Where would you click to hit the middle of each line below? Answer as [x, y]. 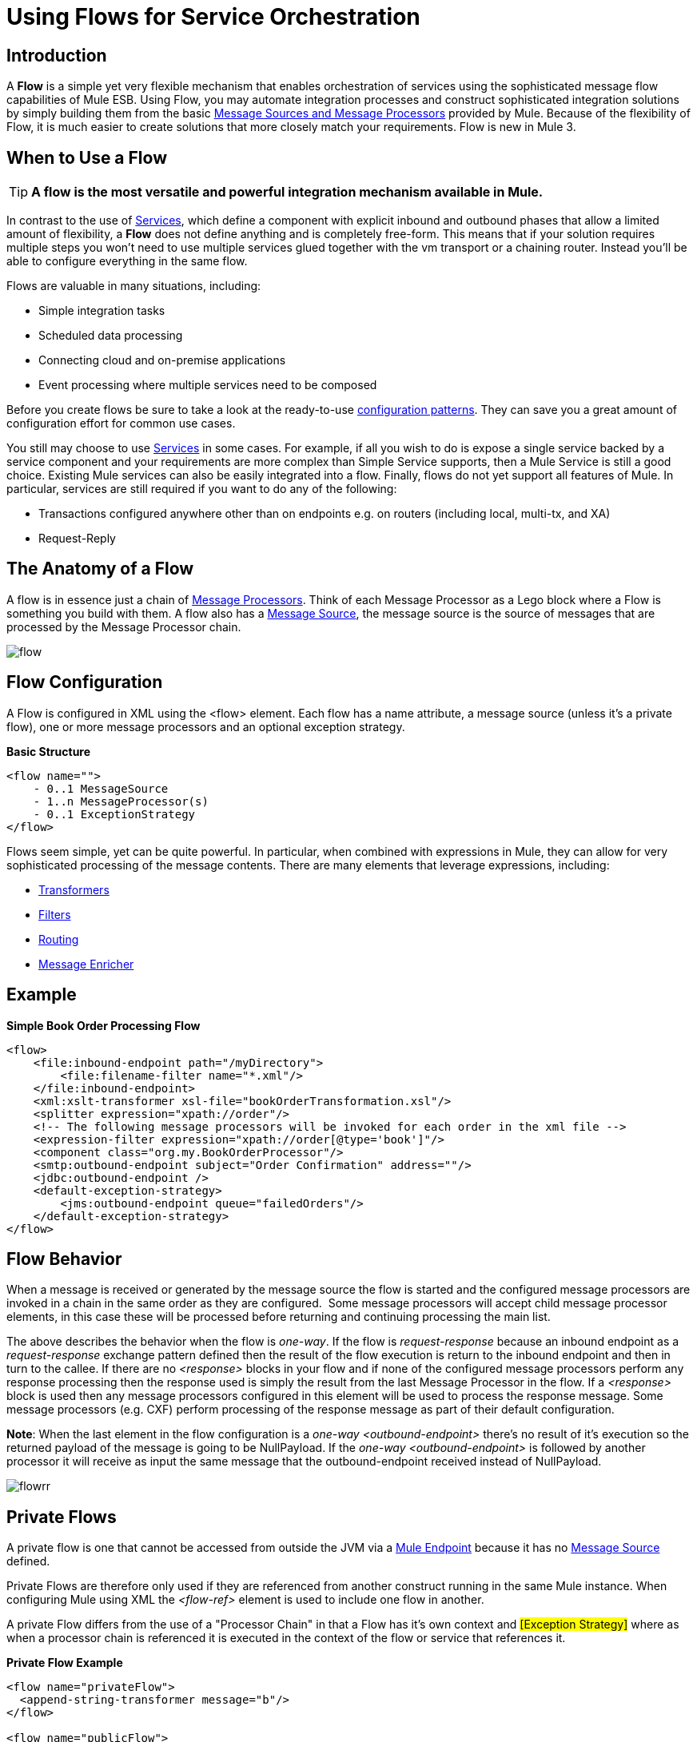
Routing [59, 939]
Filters [55, 914]
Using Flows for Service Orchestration [213, 17]
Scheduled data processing [111, 336]
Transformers [74, 889]
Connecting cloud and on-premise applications [162, 360]
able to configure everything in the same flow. [127, 261]
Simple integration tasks [102, 311]
